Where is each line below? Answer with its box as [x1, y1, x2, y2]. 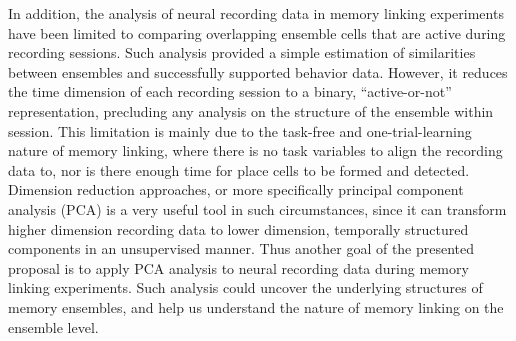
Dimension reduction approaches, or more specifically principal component [8, 179, 464, 200]
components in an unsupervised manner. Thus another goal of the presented [8, 238, 475, 259]
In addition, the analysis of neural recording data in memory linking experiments [8, 3, 504, 23]
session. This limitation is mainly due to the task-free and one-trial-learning [8, 120, 472, 141]
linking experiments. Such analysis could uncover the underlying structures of [8, 277, 483, 298]
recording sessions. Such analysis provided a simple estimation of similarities [8, 42, 476, 63]
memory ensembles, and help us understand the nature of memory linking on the [8, 296, 504, 317]
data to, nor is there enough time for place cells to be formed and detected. [8, 159, 470, 180]
